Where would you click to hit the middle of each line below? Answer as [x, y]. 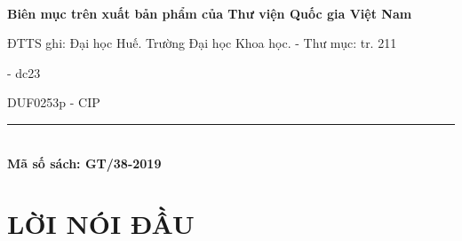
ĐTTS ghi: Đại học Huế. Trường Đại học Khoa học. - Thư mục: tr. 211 [202, 43]
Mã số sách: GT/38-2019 [84, 163]
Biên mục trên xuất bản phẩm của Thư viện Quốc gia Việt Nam [210, 13]
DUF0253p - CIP [54, 102]
